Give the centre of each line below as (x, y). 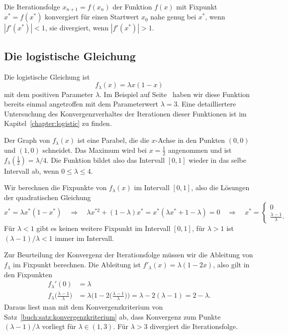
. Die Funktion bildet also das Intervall (106, 160)
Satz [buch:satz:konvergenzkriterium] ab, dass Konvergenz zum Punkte (112, 316)
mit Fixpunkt (197, 6)
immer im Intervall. (84, 238)
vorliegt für (59, 326)
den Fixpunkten (28, 274)
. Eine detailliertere (207, 104)
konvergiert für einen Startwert (92, 17)
